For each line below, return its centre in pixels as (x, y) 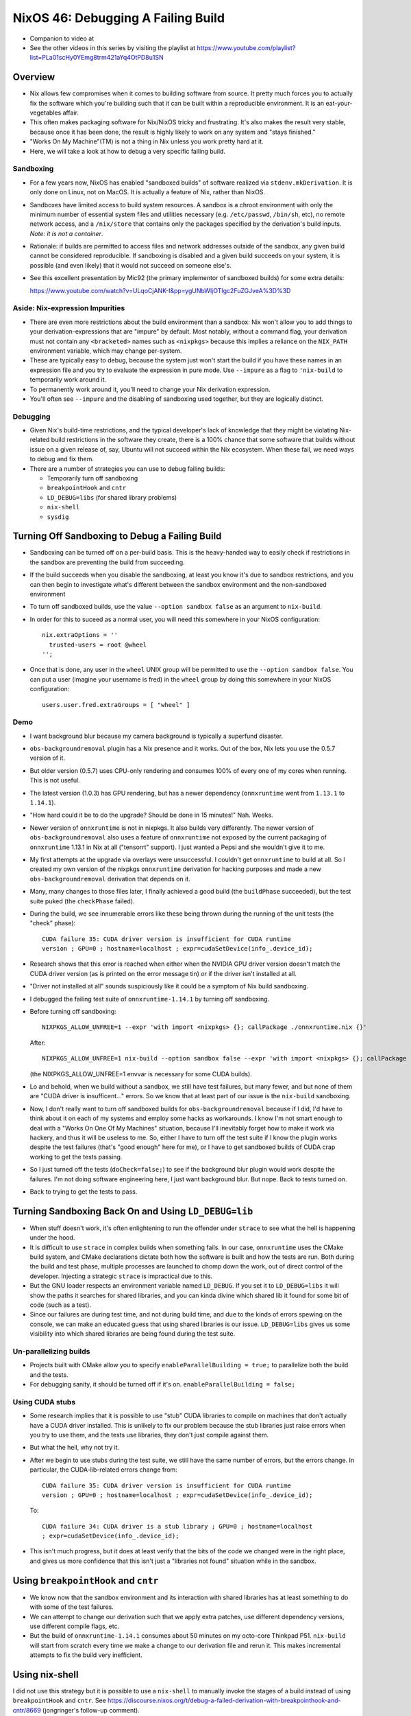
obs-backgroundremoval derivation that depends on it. (110, 879)
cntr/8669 (27, 1710)
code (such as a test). (61, 1305)
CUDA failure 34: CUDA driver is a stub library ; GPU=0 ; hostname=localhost (177, 1526)
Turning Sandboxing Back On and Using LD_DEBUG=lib (133, 1211)
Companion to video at (62, 38)
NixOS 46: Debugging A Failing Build (119, 18)
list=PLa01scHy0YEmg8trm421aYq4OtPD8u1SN (97, 58)
